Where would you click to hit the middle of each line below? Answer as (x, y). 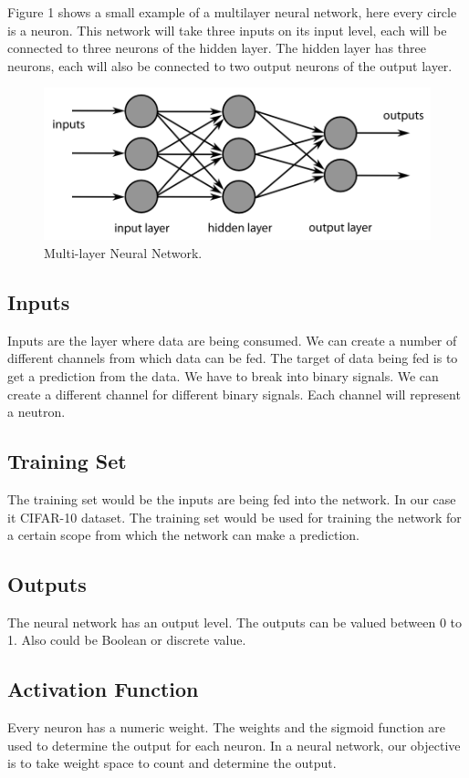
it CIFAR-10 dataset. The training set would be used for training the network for (234, 517)
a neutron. (36, 412)
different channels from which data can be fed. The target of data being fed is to (233, 358)
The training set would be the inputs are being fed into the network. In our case (232, 498)
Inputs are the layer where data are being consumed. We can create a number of (232, 340)
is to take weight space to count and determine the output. (172, 763)
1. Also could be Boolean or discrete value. (127, 640)
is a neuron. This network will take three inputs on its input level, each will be (227, 30)
